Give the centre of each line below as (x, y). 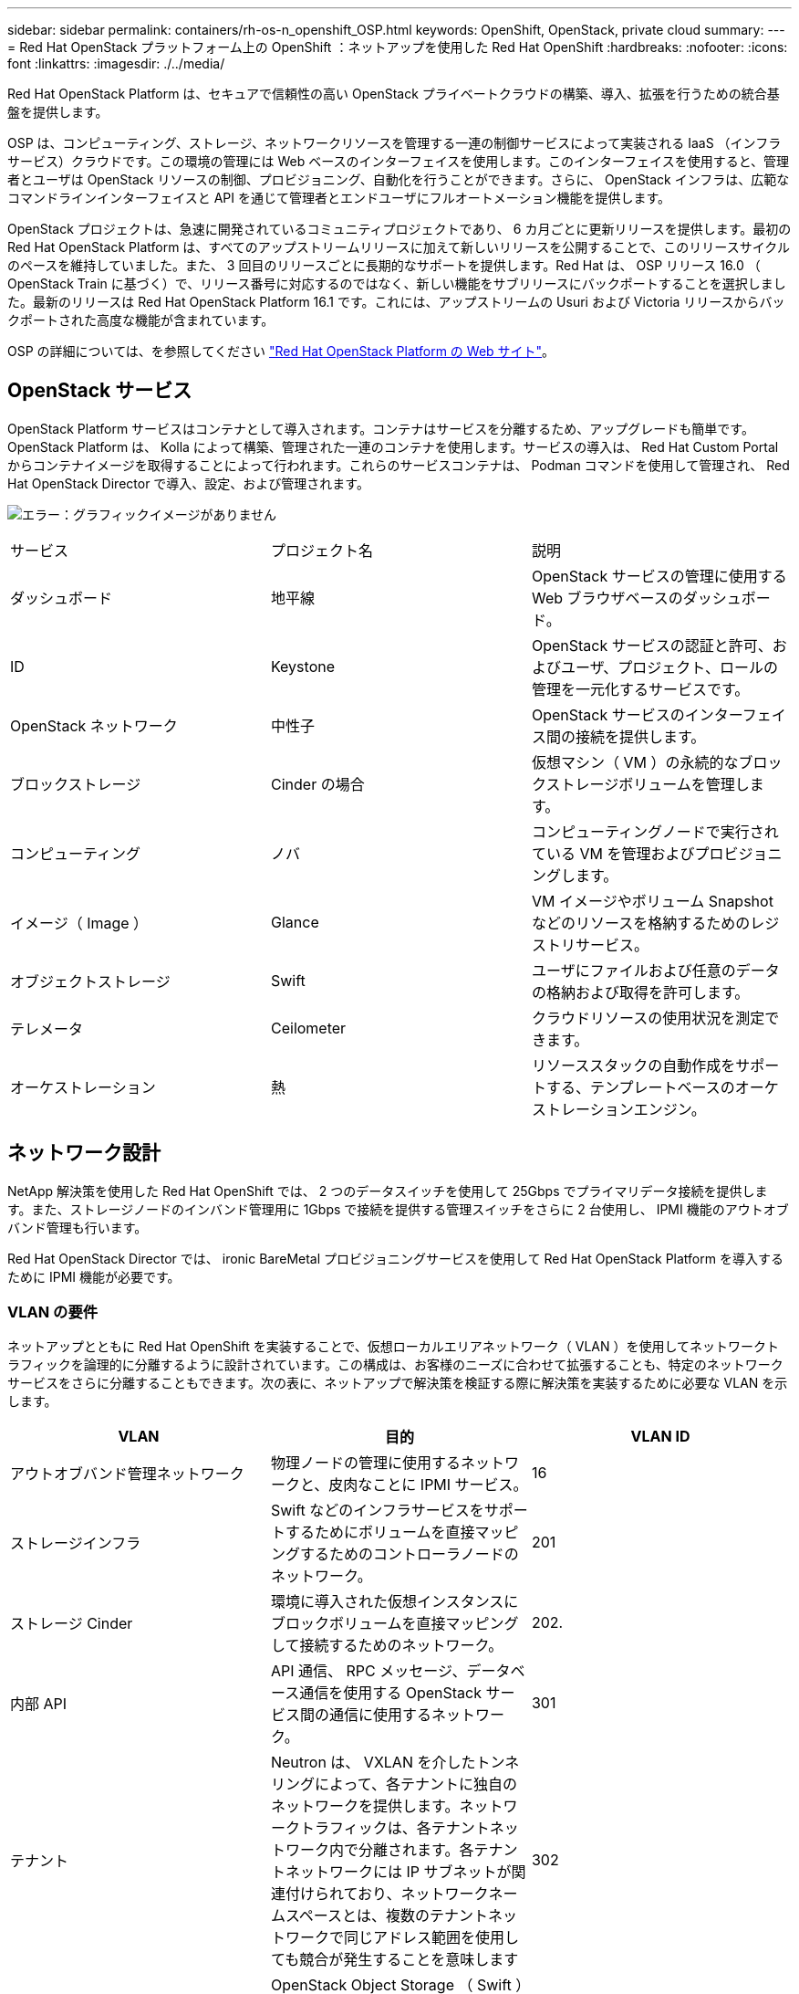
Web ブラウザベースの (607, 598)
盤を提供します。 (58, 112)
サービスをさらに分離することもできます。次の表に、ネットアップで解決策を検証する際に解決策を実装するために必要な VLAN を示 (398, 1383)
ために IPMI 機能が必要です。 (94, 1276)
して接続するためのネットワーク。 (387, 1646)
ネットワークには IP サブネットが (398, 1872)
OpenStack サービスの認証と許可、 (652, 645)
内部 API (39, 1704)
